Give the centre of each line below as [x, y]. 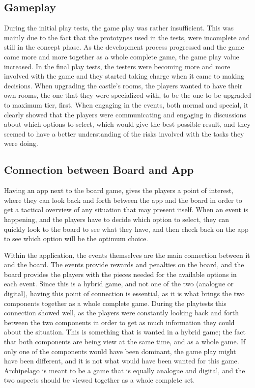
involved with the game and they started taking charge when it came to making [124, 76]
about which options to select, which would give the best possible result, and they [127, 124]
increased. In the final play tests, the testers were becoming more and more [117, 66]
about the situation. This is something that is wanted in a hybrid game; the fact [125, 332]
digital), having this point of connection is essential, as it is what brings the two [124, 293]
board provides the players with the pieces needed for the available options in [120, 274]
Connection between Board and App [99, 170]
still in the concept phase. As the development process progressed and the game [124, 47]
